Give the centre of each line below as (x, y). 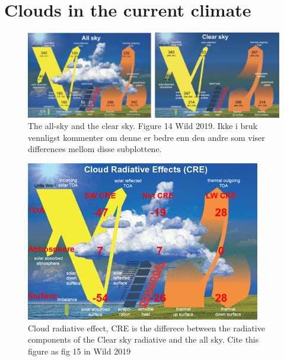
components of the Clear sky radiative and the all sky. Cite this (143, 339)
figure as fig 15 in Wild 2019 (79, 351)
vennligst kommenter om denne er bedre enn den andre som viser (146, 137)
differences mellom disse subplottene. (95, 149)
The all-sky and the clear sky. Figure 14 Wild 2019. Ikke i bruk (143, 126)
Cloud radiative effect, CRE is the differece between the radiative (146, 328)
